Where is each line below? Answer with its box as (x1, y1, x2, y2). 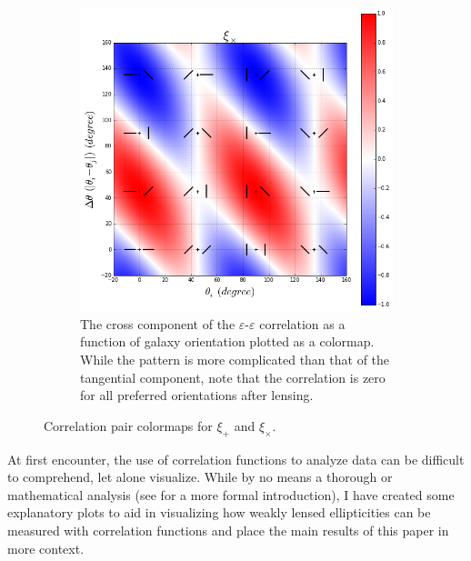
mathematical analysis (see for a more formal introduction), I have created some (7, 485, 455, 504)
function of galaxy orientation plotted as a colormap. (80, 332, 375, 351)
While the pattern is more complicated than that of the (80, 350, 390, 369)
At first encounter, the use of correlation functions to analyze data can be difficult (7, 449, 465, 468)
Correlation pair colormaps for (44, 416, 213, 435)
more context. (7, 538, 85, 557)
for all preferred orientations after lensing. (80, 386, 314, 405)
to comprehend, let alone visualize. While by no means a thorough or (7, 467, 393, 486)
